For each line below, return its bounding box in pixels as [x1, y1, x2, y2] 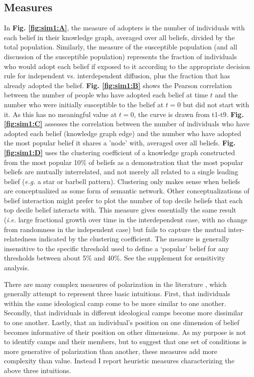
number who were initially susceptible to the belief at [4, 99, 164, 109]
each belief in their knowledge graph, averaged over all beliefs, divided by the [4, 32, 235, 42]
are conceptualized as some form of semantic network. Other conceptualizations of [4, 186, 250, 196]
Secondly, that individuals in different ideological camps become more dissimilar [4, 307, 243, 318]
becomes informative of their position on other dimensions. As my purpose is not [4, 327, 246, 337]
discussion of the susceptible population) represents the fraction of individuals [4, 51, 237, 61]
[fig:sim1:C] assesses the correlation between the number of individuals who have [4, 118, 250, 129]
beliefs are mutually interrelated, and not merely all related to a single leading [4, 166, 238, 177]
